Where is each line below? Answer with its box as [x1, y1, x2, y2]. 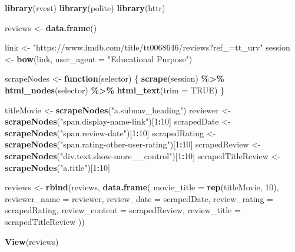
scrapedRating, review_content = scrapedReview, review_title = [5, 204, 241, 216]
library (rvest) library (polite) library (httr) [5, 2, 165, 14]
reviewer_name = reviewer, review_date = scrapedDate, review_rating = [5, 192, 273, 204]
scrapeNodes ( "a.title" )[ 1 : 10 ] [5, 161, 110, 173]
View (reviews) [5, 235, 59, 247]
